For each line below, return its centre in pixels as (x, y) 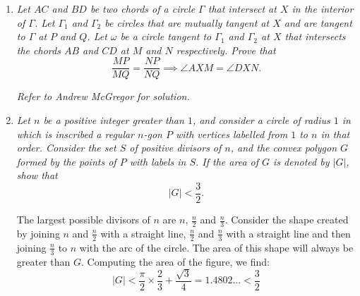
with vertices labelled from (232, 134)
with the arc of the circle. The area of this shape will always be (216, 247)
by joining (38, 233)
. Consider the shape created (287, 220)
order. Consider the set (66, 148)
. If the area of (227, 161)
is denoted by (301, 161)
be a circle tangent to (166, 36)
